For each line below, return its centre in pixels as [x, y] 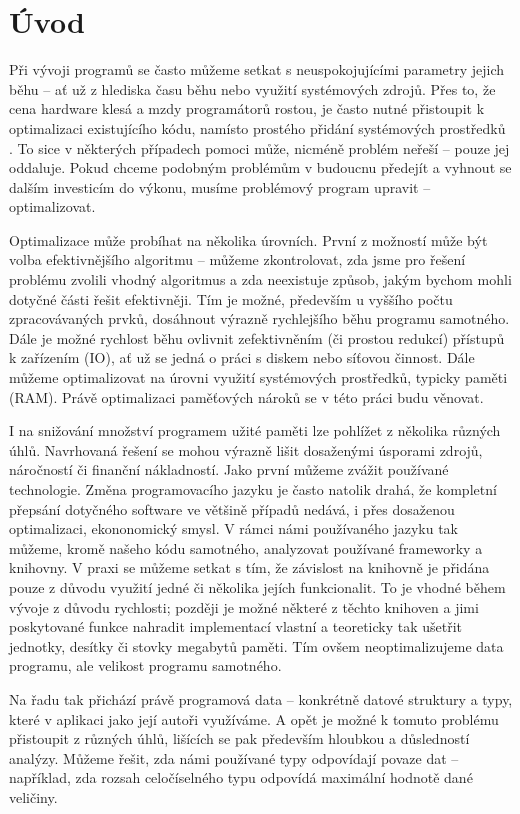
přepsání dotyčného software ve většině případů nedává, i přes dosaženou [232, 508]
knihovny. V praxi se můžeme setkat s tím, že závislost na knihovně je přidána [249, 567]
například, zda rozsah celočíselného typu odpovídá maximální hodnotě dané [241, 777]
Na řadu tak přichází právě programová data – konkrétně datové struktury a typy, [261, 698]
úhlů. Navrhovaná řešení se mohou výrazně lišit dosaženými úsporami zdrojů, [246, 449]
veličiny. [33, 796]
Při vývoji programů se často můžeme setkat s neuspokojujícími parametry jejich [257, 69]
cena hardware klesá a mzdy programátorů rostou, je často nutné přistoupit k [247, 108]
